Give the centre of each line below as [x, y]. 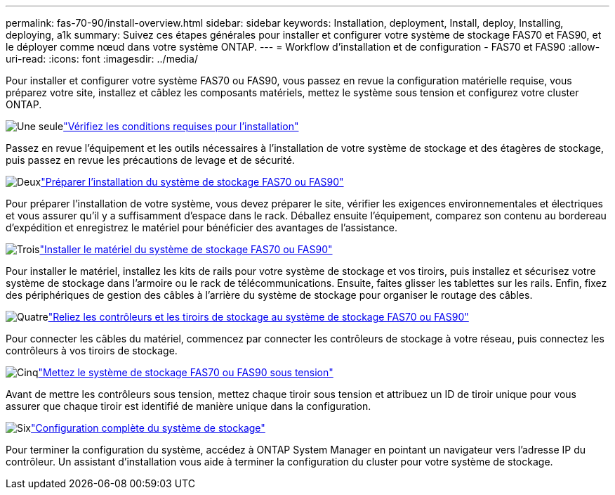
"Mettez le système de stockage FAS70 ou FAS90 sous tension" [186, 372]
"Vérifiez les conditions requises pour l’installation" [181, 126]
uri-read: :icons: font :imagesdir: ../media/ [102, 59]
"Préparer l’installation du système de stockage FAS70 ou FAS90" [192, 182]
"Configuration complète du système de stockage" [148, 428]
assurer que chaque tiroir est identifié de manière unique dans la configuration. [189, 406]
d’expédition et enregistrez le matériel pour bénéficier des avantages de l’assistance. [202, 227]
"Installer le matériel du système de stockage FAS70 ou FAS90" [186, 249]
